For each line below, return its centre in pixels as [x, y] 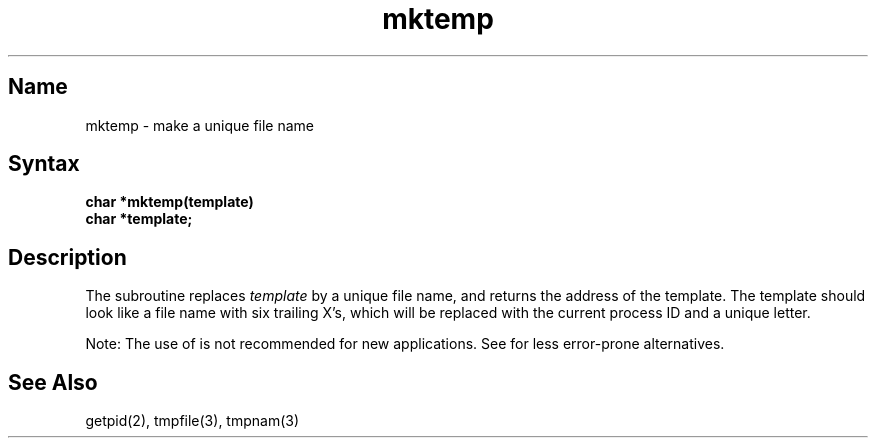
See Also [53, 382]
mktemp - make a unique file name [199, 125]
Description [67, 257]
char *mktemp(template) [169, 202]
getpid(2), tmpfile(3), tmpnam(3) [192, 421]
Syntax [44, 164]
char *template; [139, 219]
